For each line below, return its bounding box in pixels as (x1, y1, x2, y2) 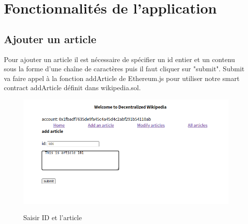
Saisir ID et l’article (23, 212, 82, 223)
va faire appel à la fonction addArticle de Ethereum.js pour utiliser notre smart (4, 73, 240, 83)
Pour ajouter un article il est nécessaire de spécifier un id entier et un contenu (4, 54, 235, 64)
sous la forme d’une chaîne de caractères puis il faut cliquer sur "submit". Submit (4, 64, 245, 74)
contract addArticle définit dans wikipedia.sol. (4, 82, 141, 93)
